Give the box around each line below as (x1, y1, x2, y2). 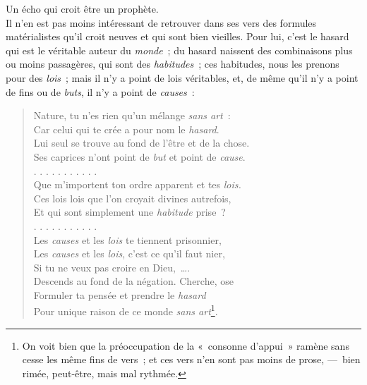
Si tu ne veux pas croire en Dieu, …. (33, 259, 191, 274)
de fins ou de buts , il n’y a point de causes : (6, 84, 195, 99)
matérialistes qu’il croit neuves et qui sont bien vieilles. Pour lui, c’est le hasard (6, 29, 349, 44)
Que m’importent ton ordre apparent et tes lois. (33, 177, 241, 192)
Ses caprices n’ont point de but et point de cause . (33, 149, 246, 164)
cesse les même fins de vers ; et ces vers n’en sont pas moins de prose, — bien (22, 352, 361, 367)
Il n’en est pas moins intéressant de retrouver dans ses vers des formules (6, 15, 317, 30)
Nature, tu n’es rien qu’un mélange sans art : (33, 108, 231, 123)
